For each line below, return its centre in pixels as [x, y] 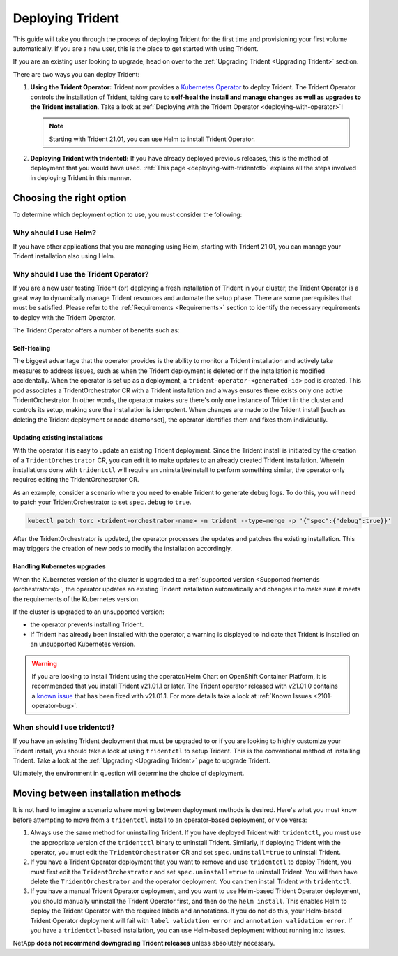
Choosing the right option [70, 198]
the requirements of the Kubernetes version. [76, 599]
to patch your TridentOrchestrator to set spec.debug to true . [102, 502]
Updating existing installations [58, 437]
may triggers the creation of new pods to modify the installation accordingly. [123, 549]
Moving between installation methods [97, 794]
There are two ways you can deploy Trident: [76, 74]
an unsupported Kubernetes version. [83, 644]
